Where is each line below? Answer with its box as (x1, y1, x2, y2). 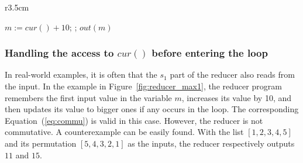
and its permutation (5, 137, 77, 149)
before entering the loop (151, 46, 268, 60)
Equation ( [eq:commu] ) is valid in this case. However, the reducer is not (5, 114, 263, 126)
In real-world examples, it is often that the (5, 68, 157, 81)
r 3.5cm (5, 1, 29, 13)
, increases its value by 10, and (181, 91, 292, 103)
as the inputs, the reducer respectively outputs (128, 137, 295, 149)
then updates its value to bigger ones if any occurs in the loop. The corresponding (5, 103, 299, 115)
